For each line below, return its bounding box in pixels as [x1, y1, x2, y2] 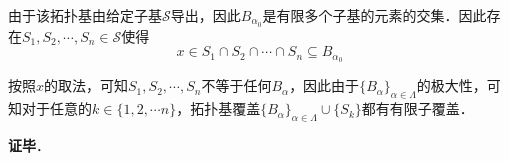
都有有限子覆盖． [361, 98, 474, 119]
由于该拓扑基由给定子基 [8, 5, 162, 25]
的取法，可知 [44, 75, 129, 96]
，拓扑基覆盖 [176, 98, 261, 119]
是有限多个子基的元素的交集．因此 [262, 5, 487, 25]
